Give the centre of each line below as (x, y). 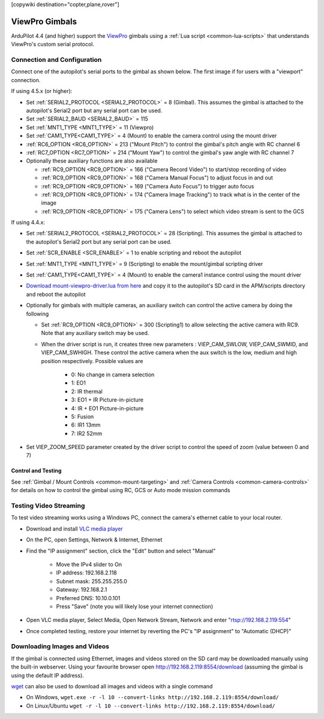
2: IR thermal (87, 391)
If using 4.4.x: (28, 223)
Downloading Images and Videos (60, 646)
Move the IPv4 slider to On (89, 564)
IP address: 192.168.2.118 (86, 573)
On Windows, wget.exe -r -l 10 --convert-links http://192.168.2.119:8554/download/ (152, 697)
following (37, 314)
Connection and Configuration (56, 60)
